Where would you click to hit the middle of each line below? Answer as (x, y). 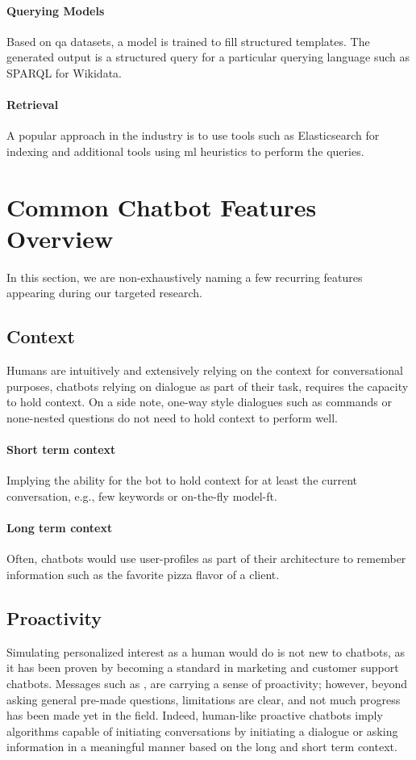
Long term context (60, 528)
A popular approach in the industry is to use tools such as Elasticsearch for (193, 135)
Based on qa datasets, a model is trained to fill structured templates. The (188, 41)
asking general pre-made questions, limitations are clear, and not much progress (204, 699)
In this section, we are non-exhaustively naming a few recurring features (185, 277)
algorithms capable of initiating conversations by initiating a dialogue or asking (202, 731)
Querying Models (56, 10)
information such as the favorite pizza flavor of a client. (143, 575)
